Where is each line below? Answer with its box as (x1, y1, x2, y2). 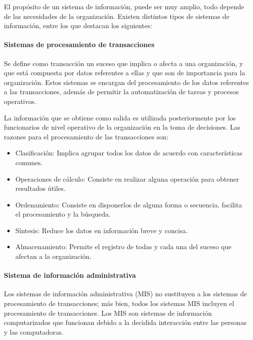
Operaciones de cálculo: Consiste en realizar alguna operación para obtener (15, 173, 239, 184)
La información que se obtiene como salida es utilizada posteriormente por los (4, 112, 236, 122)
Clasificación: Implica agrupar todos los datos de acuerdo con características (15, 148, 243, 158)
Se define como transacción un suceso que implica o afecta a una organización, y (4, 58, 243, 68)
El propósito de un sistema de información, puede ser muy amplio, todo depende (4, 1, 244, 11)
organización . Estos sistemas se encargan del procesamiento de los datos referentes (4, 77, 249, 87)
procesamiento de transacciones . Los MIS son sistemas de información (4, 307, 212, 318)
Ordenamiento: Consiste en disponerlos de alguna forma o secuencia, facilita (15, 199, 242, 209)
